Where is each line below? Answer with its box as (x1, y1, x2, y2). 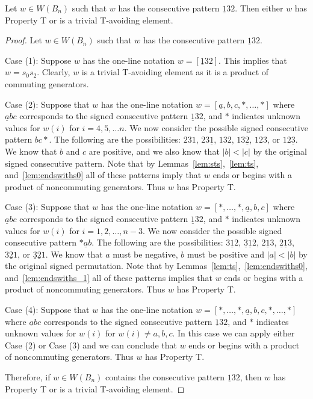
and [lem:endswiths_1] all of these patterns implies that (5, 271, 213, 283)
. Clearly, (37, 66, 70, 78)
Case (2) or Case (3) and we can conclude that (5, 338, 177, 351)
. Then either (235, 2, 284, 14)
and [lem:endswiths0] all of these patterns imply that (5, 169, 202, 181)
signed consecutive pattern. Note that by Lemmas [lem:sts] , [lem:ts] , (5, 156, 259, 169)
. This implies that (218, 54, 287, 66)
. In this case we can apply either (172, 327, 295, 339)
